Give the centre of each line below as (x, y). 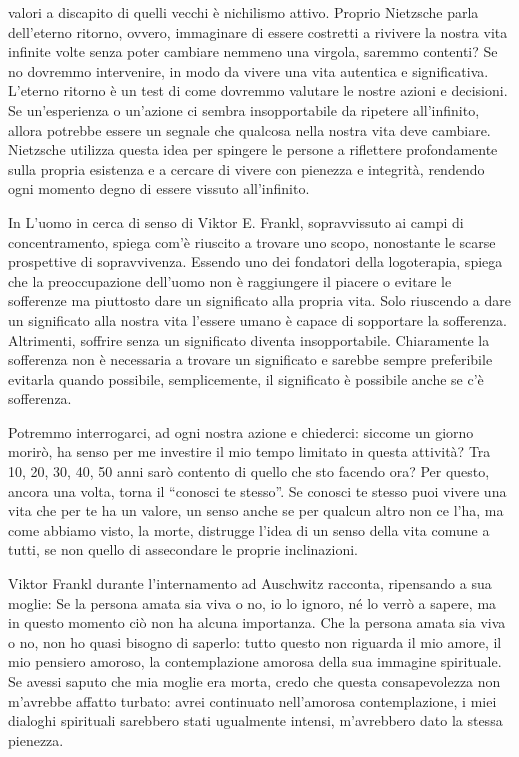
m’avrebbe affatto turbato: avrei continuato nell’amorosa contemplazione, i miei (252, 700)
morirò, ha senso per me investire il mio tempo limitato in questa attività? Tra (249, 451)
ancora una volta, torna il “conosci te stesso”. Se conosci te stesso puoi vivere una (257, 490)
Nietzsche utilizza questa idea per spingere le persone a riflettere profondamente (253, 149)
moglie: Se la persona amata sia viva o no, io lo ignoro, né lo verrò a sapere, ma (252, 602)
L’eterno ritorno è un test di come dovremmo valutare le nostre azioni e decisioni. (258, 90)
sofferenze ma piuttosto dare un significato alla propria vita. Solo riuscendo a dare (260, 300)
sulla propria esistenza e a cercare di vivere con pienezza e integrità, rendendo (246, 168)
